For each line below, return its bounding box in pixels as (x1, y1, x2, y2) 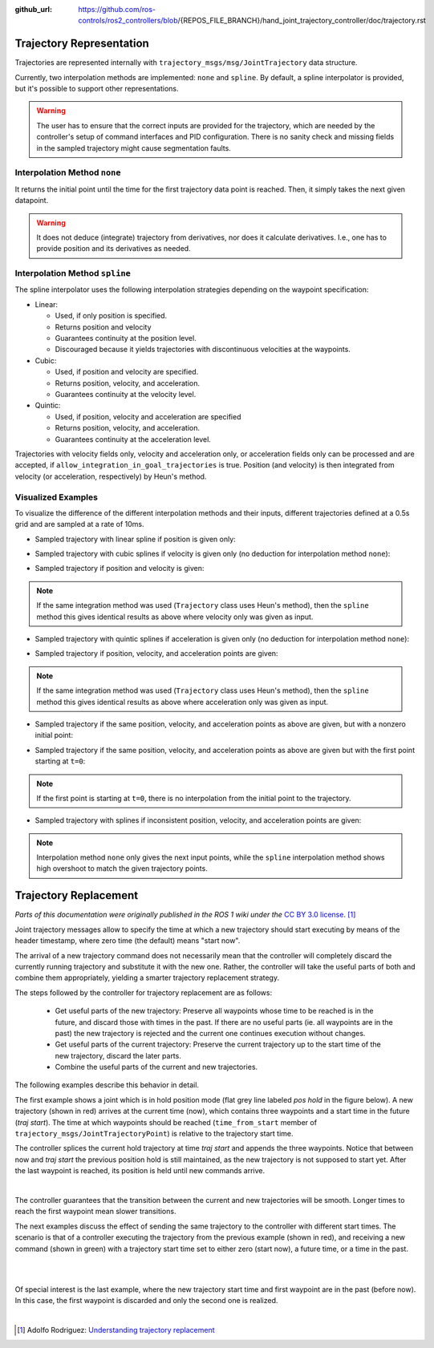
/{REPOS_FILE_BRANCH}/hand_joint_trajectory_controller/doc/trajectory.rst (177, 16, 427, 26)
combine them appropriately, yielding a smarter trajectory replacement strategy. (14, 973, 280, 982)
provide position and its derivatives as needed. (36, 244, 192, 253)
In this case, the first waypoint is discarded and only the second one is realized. (14, 1296, 278, 1305)
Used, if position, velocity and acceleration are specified (55, 411, 241, 421)
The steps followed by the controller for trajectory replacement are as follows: (14, 987, 273, 998)
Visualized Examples (14, 492, 98, 503)
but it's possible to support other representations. (14, 84, 180, 94)
